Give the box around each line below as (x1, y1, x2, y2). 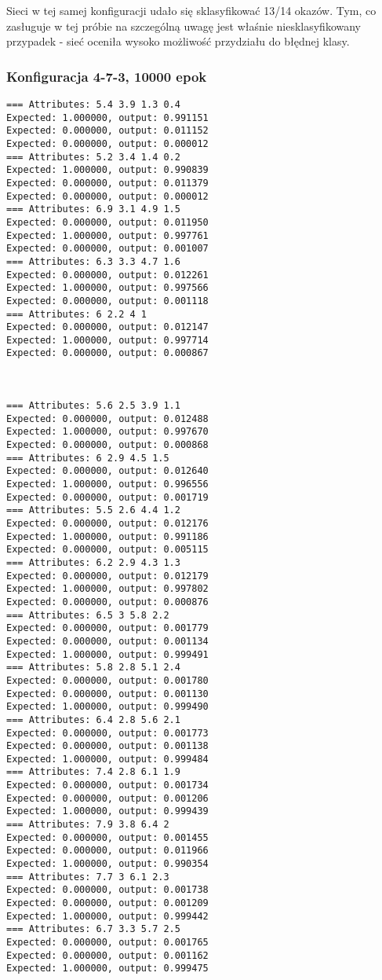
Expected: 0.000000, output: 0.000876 (6, 596, 209, 607)
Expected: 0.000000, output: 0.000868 (6, 439, 209, 451)
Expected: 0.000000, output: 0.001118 (6, 295, 209, 306)
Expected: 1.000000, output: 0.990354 (6, 858, 209, 870)
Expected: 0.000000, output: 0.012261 (6, 269, 209, 281)
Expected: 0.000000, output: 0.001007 (6, 243, 209, 255)
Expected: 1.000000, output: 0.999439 (6, 806, 209, 817)
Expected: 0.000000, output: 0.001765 (6, 937, 209, 948)
